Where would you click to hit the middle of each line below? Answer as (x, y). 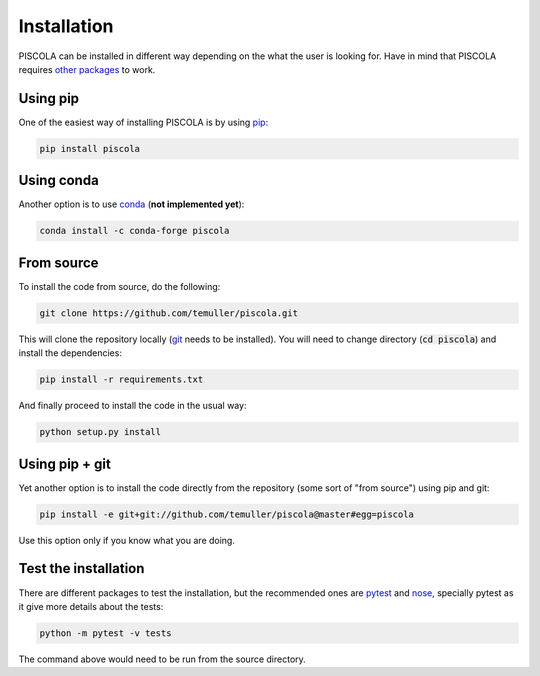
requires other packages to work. (87, 69)
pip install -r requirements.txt (121, 379)
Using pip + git (65, 463)
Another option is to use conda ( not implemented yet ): (131, 204)
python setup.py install (100, 432)
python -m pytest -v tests (105, 633)
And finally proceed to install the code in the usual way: (132, 406)
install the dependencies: (70, 353)
